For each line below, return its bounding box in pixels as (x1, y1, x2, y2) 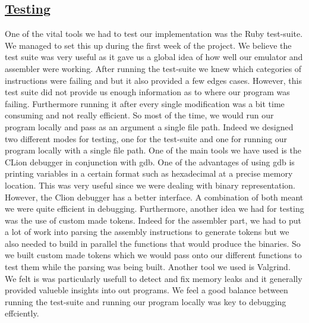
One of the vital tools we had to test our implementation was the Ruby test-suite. (5, 27, 303, 40)
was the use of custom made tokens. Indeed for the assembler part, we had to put (5, 214, 302, 226)
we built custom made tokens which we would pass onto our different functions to (5, 249, 302, 261)
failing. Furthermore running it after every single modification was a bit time (5, 97, 285, 109)
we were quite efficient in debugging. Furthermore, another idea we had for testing (5, 202, 304, 215)
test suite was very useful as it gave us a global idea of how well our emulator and (5, 51, 303, 63)
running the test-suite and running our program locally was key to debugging (5, 295, 286, 308)
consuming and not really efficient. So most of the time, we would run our (5, 109, 274, 121)
